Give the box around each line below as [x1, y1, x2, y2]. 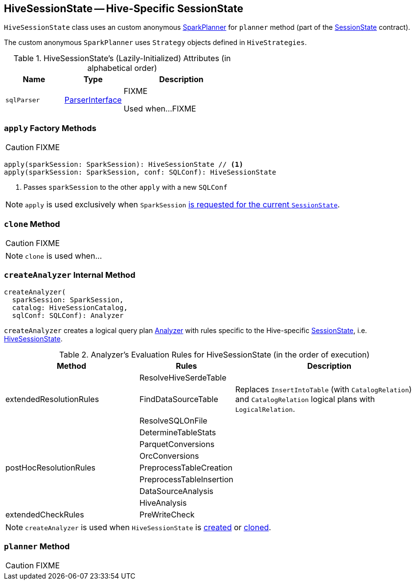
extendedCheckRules [5, 509, 84, 519]
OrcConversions [139, 450, 199, 461]
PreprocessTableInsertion [139, 474, 233, 484]
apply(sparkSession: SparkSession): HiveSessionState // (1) [4, 160, 243, 169]
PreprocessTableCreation [139, 462, 232, 472]
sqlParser [5, 96, 40, 104]
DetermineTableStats [139, 427, 216, 437]
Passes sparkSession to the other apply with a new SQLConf [23, 183, 228, 192]
